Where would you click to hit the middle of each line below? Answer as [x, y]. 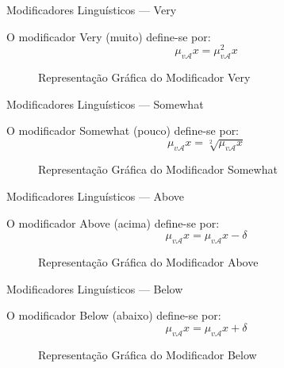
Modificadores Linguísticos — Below [95, 288]
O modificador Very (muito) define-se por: [109, 36]
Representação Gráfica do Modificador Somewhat [158, 169]
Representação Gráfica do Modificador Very [144, 77]
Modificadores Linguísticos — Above [96, 195]
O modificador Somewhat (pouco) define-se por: [123, 130]
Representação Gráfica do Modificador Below [148, 354]
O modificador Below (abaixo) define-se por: [114, 315]
